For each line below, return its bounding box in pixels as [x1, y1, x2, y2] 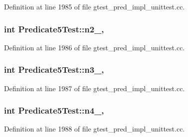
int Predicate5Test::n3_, [4, 63, 104, 76]
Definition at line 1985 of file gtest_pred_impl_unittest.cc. [4, 1, 185, 11]
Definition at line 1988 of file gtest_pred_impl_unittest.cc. [4, 124, 185, 134]
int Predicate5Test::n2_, [4, 22, 104, 35]
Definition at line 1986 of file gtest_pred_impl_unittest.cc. [4, 42, 185, 52]
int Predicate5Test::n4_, [4, 104, 104, 117]
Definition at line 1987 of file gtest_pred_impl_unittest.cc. [4, 83, 185, 93]
